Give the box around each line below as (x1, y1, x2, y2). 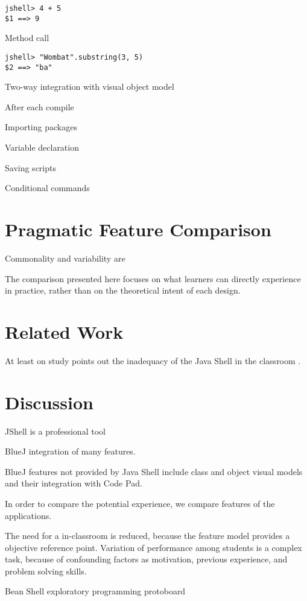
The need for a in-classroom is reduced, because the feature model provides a (5, 529, 290, 542)
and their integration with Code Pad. (5, 477, 142, 489)
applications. (5, 509, 52, 521)
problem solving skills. (5, 564, 87, 577)
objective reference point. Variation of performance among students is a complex (5, 541, 302, 553)
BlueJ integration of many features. (5, 445, 136, 458)
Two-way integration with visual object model (5, 80, 174, 93)
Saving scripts (5, 161, 56, 174)
